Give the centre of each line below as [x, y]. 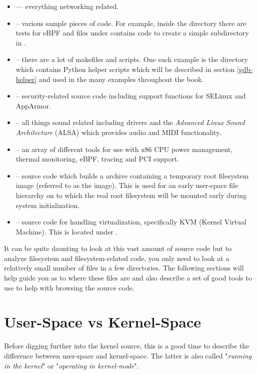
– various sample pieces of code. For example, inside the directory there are [131, 23]
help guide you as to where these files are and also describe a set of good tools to [128, 278]
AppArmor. [33, 105]
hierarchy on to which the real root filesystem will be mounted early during [131, 195]
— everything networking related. [67, 6]
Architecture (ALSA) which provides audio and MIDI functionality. [118, 132]
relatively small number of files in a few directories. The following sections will [124, 268]
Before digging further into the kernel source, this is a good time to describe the [127, 346]
